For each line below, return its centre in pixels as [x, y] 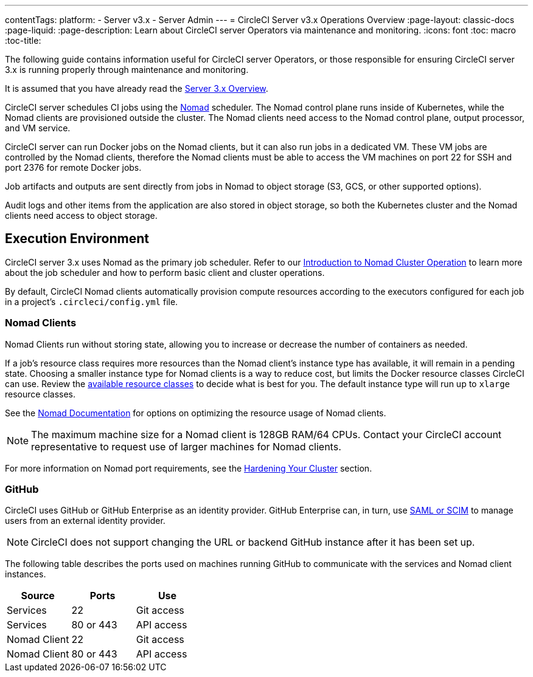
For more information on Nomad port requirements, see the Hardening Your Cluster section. [189, 468]
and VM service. [38, 128]
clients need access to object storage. [81, 215]
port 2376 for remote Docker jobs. [73, 167]
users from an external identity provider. [85, 521]
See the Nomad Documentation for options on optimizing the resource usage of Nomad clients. [196, 413]
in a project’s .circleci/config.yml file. [92, 301]
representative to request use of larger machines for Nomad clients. [186, 446]
